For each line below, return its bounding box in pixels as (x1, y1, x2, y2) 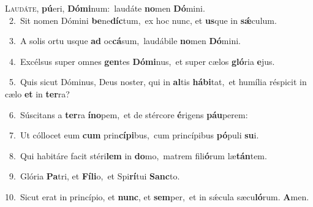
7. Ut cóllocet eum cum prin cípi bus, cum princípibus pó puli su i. (9, 129, 259, 141)
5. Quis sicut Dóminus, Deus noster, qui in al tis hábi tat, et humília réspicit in (9, 75, 307, 88)
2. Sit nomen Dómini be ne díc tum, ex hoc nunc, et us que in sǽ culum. (9, 13, 277, 26)
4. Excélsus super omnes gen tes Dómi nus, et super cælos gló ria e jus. (9, 55, 275, 67)
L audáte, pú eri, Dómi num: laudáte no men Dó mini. (5, 2, 205, 14)
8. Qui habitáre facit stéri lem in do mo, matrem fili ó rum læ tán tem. (9, 149, 267, 162)
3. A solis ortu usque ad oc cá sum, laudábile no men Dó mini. (9, 34, 241, 47)
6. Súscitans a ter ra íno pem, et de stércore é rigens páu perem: (9, 108, 248, 121)
